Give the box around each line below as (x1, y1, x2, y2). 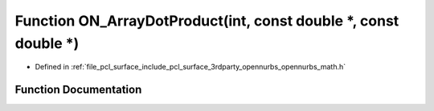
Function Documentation (14, 83, 142, 97)
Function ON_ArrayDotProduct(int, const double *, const (14, 12, 399, 30)
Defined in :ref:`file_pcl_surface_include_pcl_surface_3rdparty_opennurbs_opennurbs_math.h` (35, 62, 346, 72)
